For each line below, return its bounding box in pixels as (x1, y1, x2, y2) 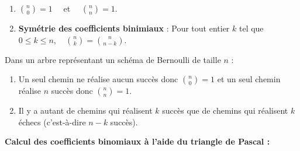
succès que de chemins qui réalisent (162, 104, 288, 117)
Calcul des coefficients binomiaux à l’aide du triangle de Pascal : (5, 135, 270, 148)
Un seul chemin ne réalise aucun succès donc (18, 73, 178, 85)
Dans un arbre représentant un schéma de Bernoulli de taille (5, 53, 221, 65)
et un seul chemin (217, 73, 281, 85)
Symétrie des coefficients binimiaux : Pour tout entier (18, 22, 230, 34)
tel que (239, 22, 264, 34)
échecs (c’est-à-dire (18, 115, 86, 128)
